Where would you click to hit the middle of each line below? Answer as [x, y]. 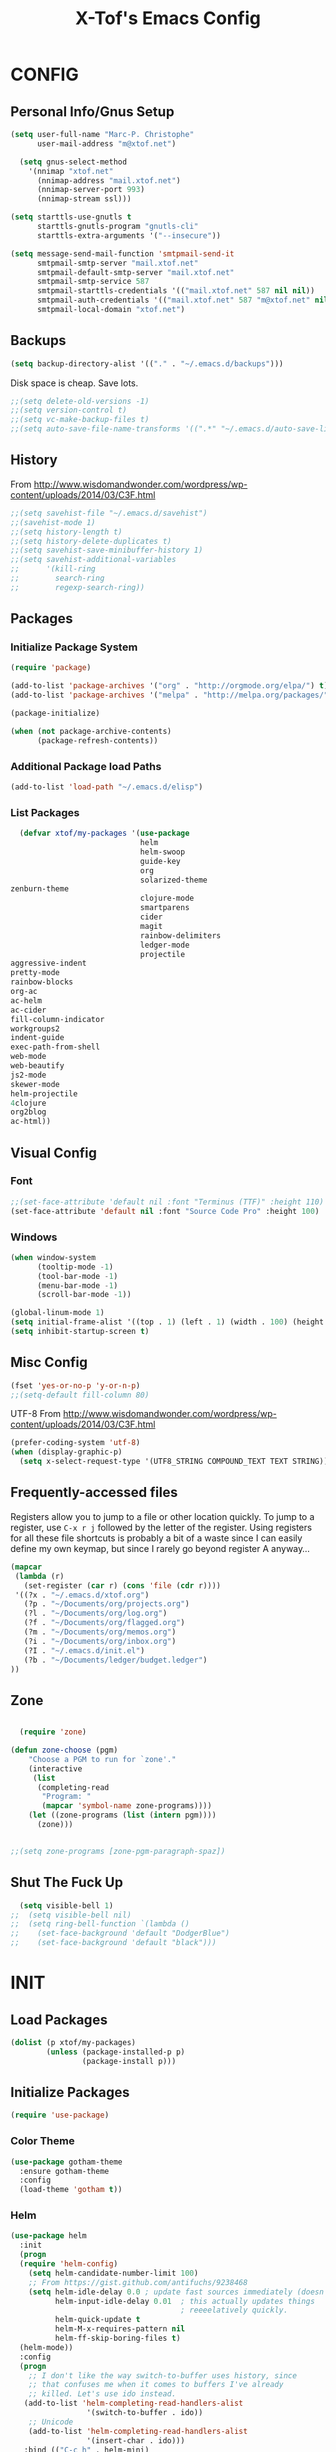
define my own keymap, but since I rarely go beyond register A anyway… [160, 1548]
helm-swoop [162, 852]
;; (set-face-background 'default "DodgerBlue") [120, 1933]
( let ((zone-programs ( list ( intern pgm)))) [122, 1815]
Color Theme [42, 2141]
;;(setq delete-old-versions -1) [80, 401]
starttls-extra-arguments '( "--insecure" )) [129, 235]
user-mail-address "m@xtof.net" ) [106, 143]
